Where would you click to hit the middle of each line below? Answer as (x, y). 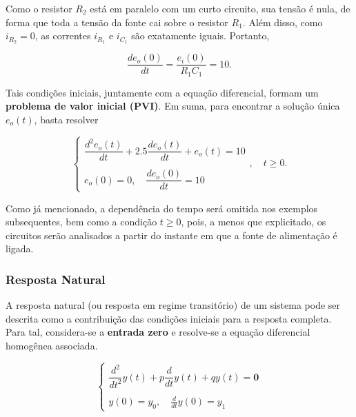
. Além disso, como (283, 22)
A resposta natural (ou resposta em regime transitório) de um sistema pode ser (173, 305)
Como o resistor (39, 8)
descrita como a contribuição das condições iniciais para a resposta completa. (169, 318)
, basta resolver (66, 119)
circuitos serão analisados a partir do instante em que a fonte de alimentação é (171, 235)
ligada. (20, 248)
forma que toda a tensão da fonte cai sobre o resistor (117, 22)
